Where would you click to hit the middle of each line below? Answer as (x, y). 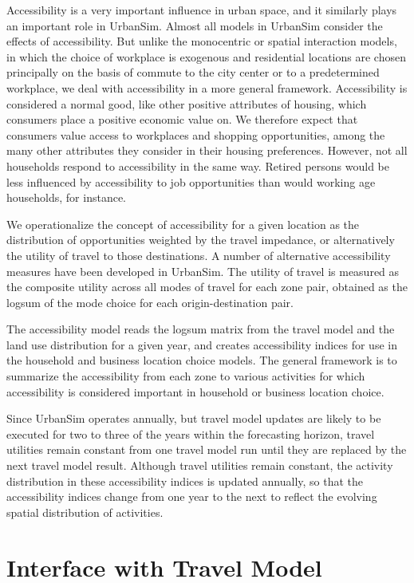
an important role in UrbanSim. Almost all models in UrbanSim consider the (195, 25)
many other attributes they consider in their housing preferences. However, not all (207, 150)
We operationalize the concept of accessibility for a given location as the (183, 224)
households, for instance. (67, 197)
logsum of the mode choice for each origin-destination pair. (150, 302)
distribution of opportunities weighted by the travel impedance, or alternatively (201, 240)
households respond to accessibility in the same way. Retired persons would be (198, 165)
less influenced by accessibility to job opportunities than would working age (191, 181)
